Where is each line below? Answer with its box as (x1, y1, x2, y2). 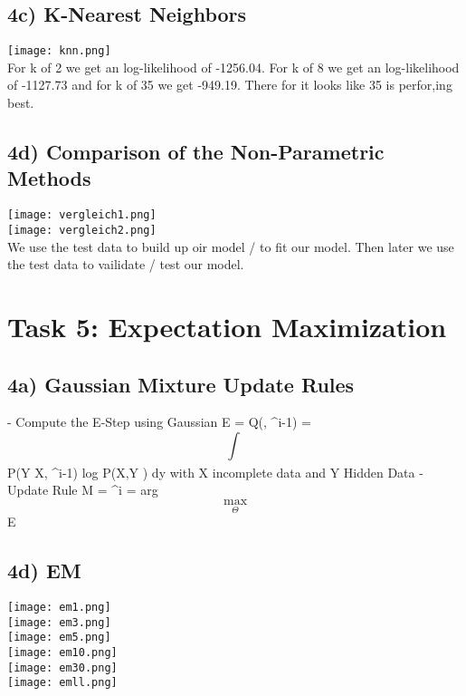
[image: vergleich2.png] (7, 223, 157, 237)
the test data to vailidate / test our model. (7, 255, 244, 274)
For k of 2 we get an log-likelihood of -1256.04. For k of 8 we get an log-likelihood (7, 57, 460, 76)
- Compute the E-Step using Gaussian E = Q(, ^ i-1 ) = (7, 412, 311, 431)
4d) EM (7, 556, 81, 585)
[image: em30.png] (7, 661, 118, 674)
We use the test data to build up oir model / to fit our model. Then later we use (7, 237, 454, 256)
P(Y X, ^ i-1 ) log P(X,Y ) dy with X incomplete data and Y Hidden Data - (7, 462, 423, 481)
